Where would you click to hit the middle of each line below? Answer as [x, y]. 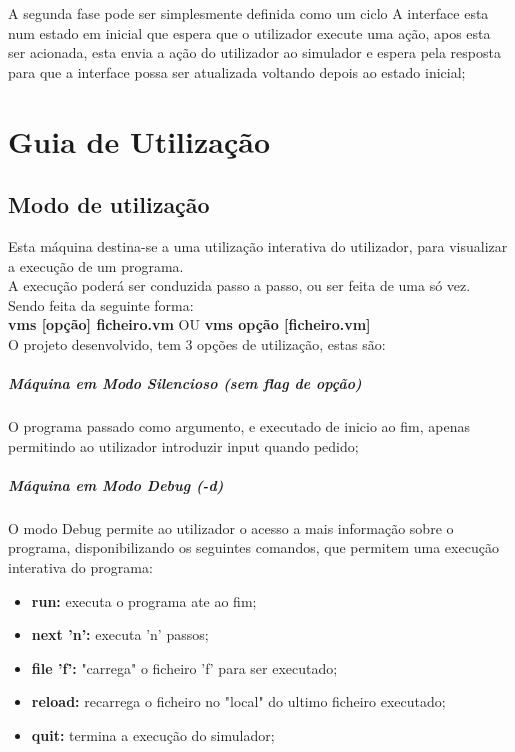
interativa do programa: [80, 567]
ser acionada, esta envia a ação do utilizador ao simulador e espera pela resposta [254, 52]
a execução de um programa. [96, 265]
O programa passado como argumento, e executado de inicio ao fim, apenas [239, 426]
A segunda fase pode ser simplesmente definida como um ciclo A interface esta [248, 13]
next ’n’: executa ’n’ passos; [120, 634]
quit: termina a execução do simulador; [153, 734]
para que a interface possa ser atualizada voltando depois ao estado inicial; [237, 71]
